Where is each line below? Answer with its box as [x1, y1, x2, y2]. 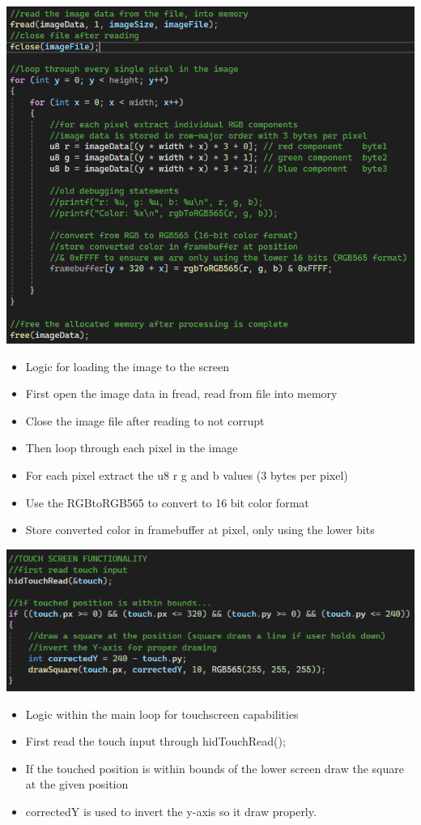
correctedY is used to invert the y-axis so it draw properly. [25, 802, 317, 819]
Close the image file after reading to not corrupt [25, 412, 265, 429]
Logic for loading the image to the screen [25, 357, 229, 374]
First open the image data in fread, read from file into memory [25, 385, 338, 402]
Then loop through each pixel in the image [25, 439, 238, 456]
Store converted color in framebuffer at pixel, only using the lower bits [25, 521, 375, 538]
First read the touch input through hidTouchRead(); [25, 733, 286, 750]
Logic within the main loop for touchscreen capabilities [25, 705, 299, 722]
